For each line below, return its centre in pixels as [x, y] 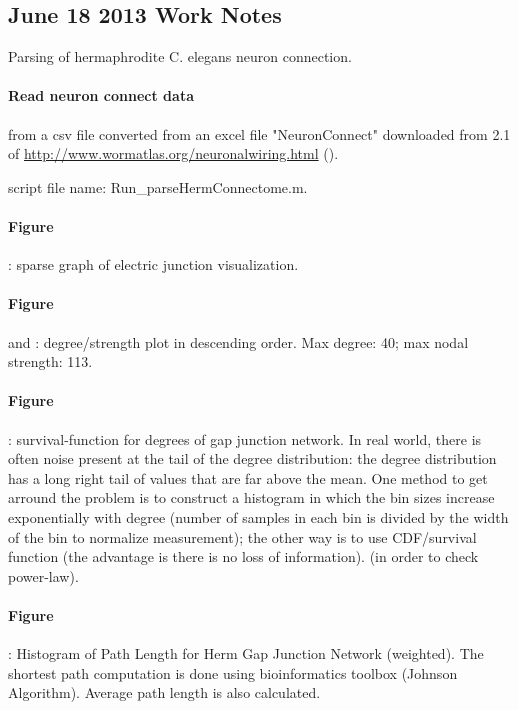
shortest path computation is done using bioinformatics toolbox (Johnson [233, 672]
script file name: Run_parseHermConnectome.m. [158, 186]
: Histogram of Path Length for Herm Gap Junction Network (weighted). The [246, 653]
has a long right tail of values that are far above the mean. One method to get [248, 477]
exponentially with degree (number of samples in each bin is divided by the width [258, 516]
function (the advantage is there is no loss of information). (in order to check [243, 556]
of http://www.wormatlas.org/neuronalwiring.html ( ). [173, 153]
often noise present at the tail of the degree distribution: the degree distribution [252, 458]
